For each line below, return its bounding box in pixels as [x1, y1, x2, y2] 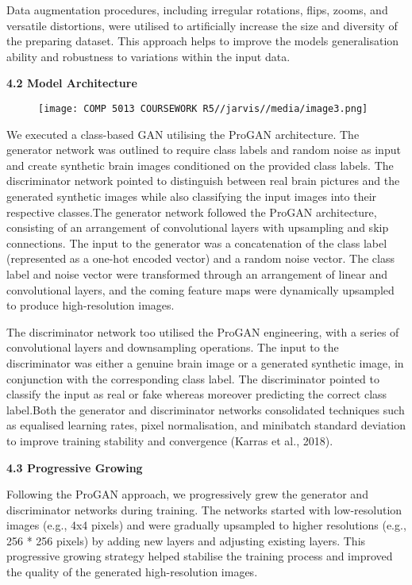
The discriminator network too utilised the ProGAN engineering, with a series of [6, 323, 399, 340]
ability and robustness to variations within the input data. [6, 48, 291, 64]
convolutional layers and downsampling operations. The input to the [6, 339, 339, 356]
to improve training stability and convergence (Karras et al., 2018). [6, 432, 333, 448]
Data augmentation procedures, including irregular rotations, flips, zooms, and [6, 2, 388, 17]
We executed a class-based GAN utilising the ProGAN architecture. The [6, 125, 360, 142]
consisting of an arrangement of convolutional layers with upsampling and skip [6, 219, 389, 236]
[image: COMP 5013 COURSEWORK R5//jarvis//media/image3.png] [38, 102, 368, 114]
